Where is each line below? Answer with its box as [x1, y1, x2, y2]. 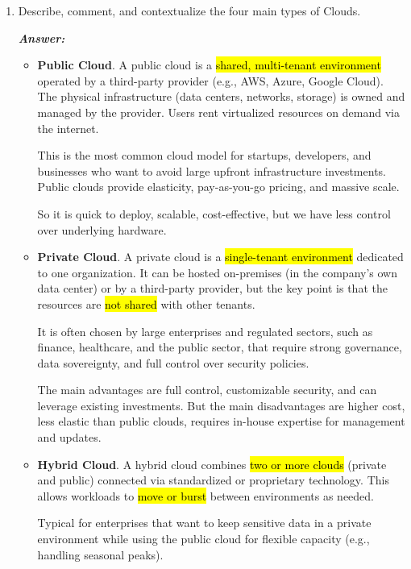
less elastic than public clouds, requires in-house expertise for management [37, 413, 405, 430]
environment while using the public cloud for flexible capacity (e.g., [37, 530, 370, 547]
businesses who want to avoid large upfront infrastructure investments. [37, 162, 386, 179]
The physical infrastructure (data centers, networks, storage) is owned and [37, 88, 405, 105]
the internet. [37, 119, 99, 136]
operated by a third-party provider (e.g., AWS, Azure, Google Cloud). [37, 72, 384, 89]
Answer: [18, 29, 65, 46]
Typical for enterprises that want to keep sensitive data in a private [37, 514, 372, 531]
